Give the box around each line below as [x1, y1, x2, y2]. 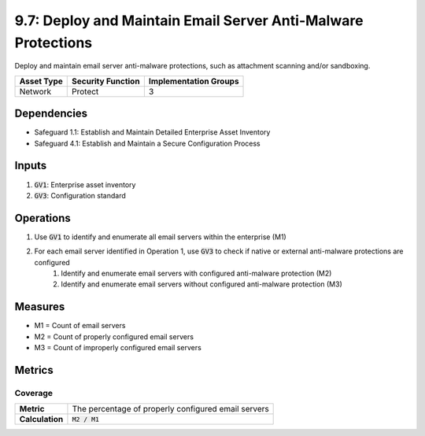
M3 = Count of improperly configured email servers [34, 343, 202, 353]
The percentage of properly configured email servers [72, 404, 269, 415]
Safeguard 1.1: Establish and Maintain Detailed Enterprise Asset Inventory [34, 127, 271, 137]
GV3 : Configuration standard [34, 190, 126, 200]
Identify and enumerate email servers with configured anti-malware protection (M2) [61, 268, 332, 279]
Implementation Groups [148, 76, 239, 87]
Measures [14, 300, 65, 314]
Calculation [19, 414, 64, 425]
